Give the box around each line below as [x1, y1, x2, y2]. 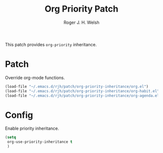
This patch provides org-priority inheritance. [5, 41, 97, 47]
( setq [5, 135, 16, 140]
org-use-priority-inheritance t [7, 139, 73, 144]
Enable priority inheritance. [5, 125, 59, 132]
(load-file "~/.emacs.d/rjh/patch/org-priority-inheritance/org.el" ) [5, 84, 149, 89]
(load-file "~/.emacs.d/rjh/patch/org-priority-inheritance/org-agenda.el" [5, 93, 162, 98]
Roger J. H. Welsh [64, 19, 99, 25]
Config [5, 109, 33, 120]
